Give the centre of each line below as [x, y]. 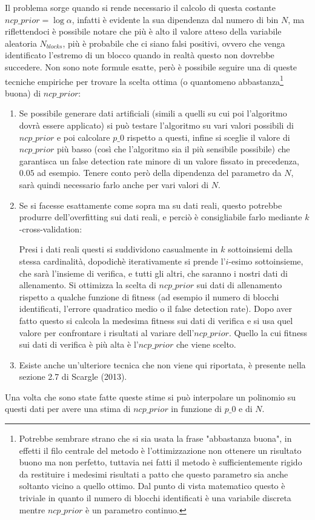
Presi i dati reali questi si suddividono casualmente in [118, 249]
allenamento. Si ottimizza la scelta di [88, 285]
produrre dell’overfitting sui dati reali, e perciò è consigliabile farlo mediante [161, 217]
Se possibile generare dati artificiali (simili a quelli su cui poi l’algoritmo [153, 113]
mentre [32, 509]
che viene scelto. [206, 344]
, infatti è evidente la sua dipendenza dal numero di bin [175, 19]
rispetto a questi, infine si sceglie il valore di [208, 137]
